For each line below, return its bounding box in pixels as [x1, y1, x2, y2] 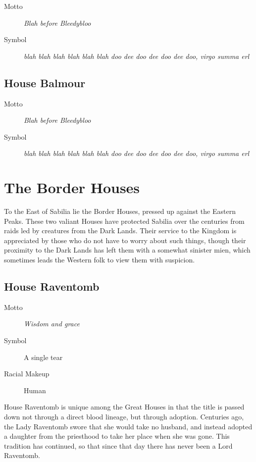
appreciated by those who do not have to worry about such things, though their [4, 235, 246, 245]
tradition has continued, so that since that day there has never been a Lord [4, 440, 233, 451]
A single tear [24, 352, 63, 362]
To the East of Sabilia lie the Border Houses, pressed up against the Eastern [4, 206, 236, 216]
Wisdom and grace [24, 318, 80, 329]
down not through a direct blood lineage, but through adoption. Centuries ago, [4, 411, 244, 421]
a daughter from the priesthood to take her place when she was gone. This [4, 431, 230, 441]
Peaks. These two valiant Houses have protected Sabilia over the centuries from [4, 215, 245, 226]
